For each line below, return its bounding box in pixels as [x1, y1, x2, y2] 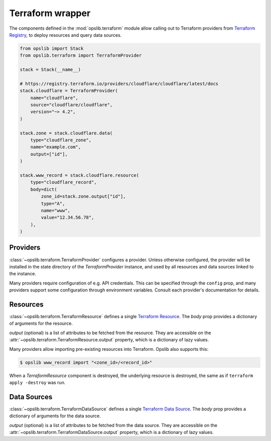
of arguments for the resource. [9, 320, 73, 327]
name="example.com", [30, 144, 81, 150]
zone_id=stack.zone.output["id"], [41, 194, 126, 199]
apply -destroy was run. [9, 379, 66, 385]
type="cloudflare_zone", [30, 137, 92, 143]
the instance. [9, 271, 36, 277]
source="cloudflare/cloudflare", [30, 102, 113, 108]
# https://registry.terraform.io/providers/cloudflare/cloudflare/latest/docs [20, 81, 218, 87]
